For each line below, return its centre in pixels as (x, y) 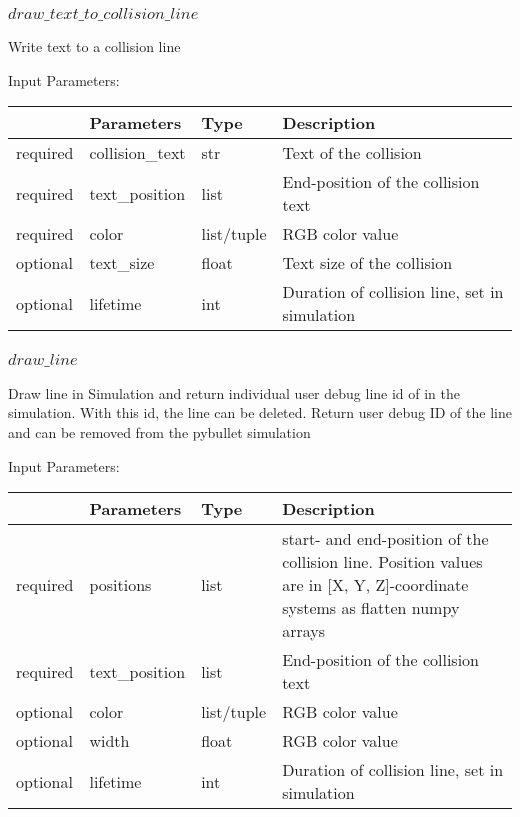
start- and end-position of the (385, 539)
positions (120, 585)
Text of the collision (352, 153)
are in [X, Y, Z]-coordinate (375, 585)
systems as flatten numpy (371, 608)
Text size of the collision (367, 263)
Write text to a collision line (94, 46)
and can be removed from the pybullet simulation (159, 431)
